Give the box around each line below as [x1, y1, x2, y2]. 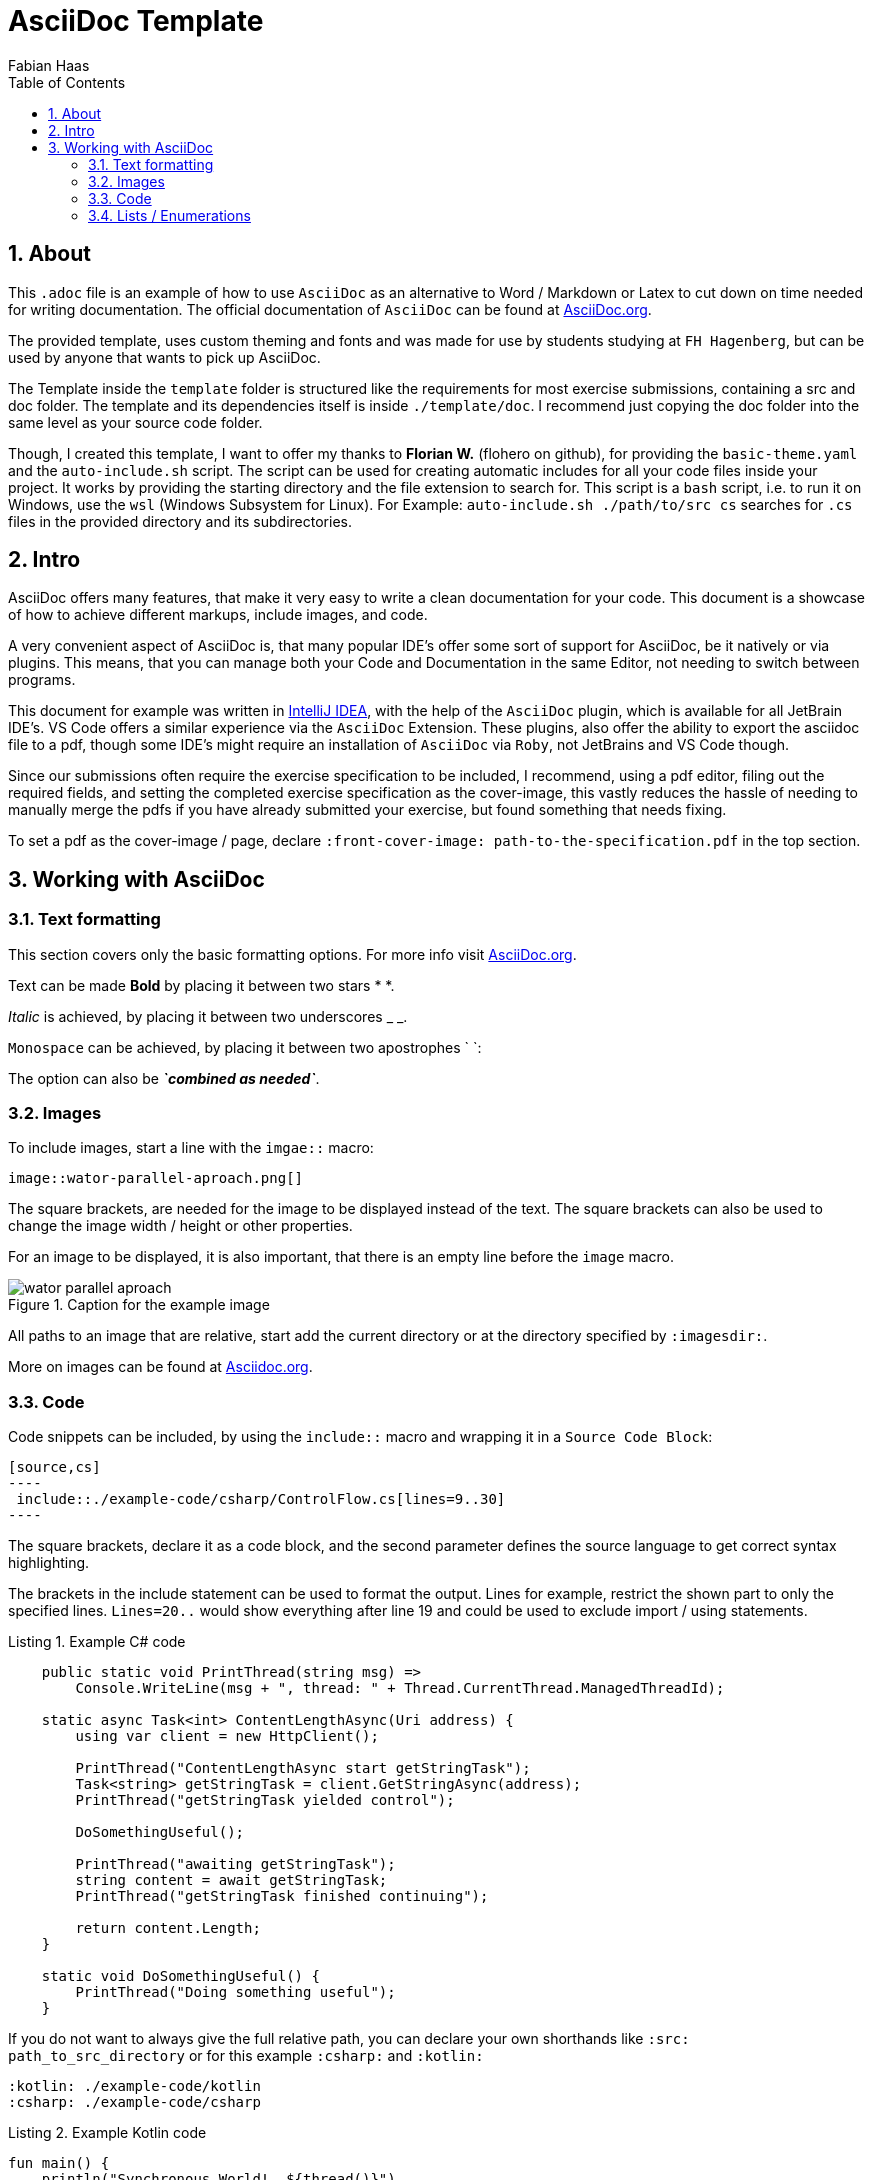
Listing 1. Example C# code [8, 1633, 186, 1651]
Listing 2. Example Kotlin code [8, 2124, 207, 2142]
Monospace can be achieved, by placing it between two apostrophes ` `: [8, 1038, 482, 1056]
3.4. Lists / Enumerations [88, 206, 251, 224]
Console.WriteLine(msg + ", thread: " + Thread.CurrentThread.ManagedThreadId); [75, 1680, 725, 1697]
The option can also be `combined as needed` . [8, 1069, 320, 1087]
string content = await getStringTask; [75, 1872, 388, 1889]
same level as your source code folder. [8, 413, 263, 431]
